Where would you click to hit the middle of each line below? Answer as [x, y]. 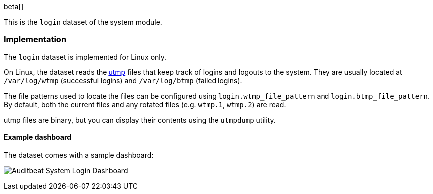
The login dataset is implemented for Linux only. [85, 57]
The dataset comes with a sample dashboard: [79, 155]
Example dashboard [38, 137]
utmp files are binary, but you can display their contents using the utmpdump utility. [140, 120]
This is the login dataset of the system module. [83, 22]
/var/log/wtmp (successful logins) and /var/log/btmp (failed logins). [123, 80]
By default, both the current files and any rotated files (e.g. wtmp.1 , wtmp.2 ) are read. [145, 104]
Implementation [35, 39]
